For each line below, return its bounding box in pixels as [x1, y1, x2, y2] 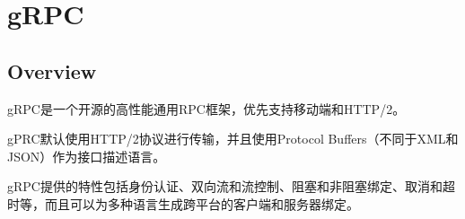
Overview [7, 57, 97, 84]
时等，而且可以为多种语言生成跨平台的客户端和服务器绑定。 [7, 194, 359, 213]
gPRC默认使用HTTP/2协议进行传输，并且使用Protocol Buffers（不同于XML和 [7, 129, 459, 148]
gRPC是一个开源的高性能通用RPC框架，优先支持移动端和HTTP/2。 [7, 99, 406, 118]
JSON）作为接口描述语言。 [7, 146, 166, 165]
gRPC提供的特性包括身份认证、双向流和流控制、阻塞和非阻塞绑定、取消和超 [7, 177, 455, 196]
